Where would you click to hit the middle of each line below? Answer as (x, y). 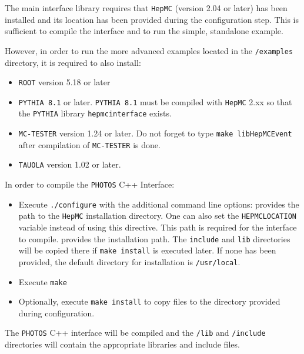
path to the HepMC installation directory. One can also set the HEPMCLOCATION (157, 216)
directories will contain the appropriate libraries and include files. (122, 344)
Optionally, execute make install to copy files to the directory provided (149, 301)
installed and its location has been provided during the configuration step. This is (152, 19)
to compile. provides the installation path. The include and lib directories (154, 238)
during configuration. (56, 313)
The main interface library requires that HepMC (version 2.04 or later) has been (146, 8)
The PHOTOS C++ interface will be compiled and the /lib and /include (135, 333)
